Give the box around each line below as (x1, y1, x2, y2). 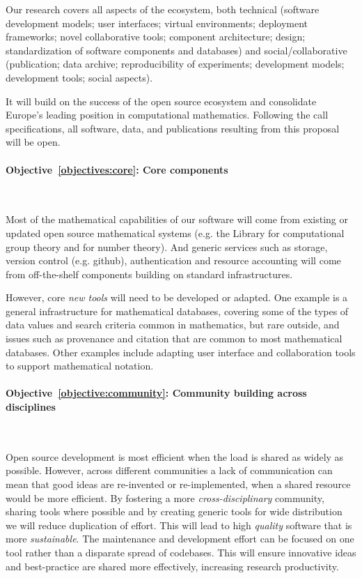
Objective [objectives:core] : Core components (6, 162, 228, 176)
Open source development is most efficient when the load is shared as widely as (6, 449, 344, 464)
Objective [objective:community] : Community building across (6, 386, 307, 400)
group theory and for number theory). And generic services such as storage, (6, 239, 328, 254)
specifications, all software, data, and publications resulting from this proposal (6, 121, 340, 135)
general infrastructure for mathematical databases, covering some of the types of (6, 303, 349, 318)
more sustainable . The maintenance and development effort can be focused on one (6, 531, 354, 546)
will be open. (6, 135, 61, 149)
